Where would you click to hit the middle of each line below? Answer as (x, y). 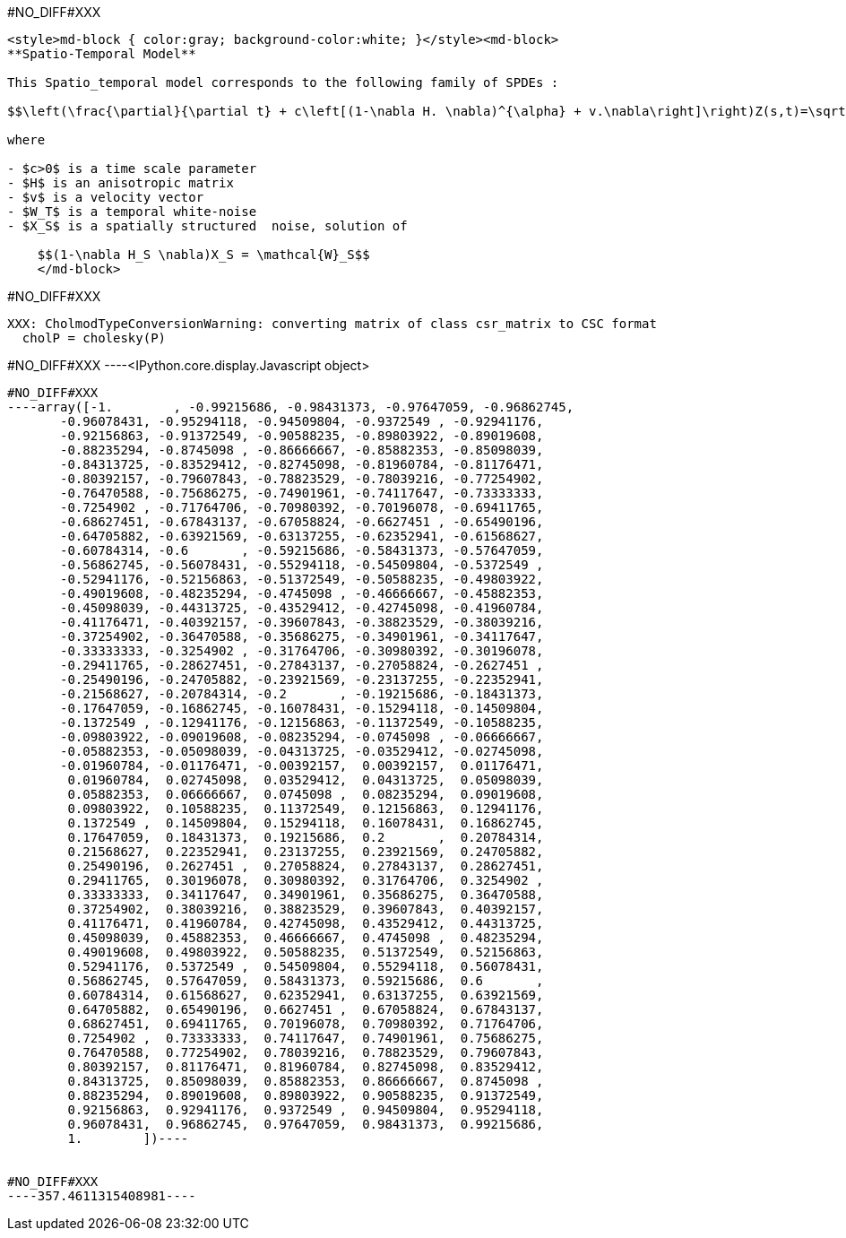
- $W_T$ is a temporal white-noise (132, 212)
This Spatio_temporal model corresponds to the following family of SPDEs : (283, 82)
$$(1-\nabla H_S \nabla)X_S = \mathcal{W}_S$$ (203, 255)
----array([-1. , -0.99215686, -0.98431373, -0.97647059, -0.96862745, (291, 407)
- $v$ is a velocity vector (106, 197)
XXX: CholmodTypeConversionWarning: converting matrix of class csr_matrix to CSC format (332, 324)
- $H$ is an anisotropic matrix (121, 183)
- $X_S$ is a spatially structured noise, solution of (207, 226)
